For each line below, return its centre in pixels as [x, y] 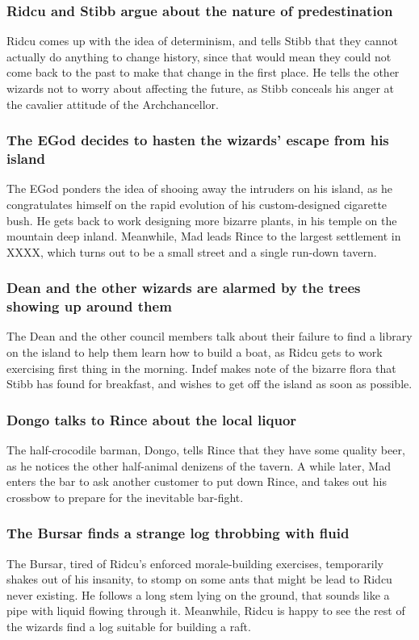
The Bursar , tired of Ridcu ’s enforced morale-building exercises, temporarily [195, 563]
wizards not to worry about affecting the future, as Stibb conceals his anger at [201, 88]
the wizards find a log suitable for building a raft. [129, 626]
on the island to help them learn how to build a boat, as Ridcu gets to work [195, 352]
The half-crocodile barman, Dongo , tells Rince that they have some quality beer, [206, 450]
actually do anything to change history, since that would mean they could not [199, 56]
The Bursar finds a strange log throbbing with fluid [178, 533]
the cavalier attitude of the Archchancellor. [113, 104]
